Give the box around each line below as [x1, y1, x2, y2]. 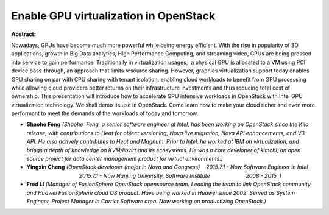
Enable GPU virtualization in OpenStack [11, 9, 216, 23]
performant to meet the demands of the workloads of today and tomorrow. [11, 110, 199, 117]
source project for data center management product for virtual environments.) [26, 155, 224, 163]
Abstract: [11, 30, 36, 38]
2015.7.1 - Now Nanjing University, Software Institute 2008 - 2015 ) [79, 172, 282, 179]
